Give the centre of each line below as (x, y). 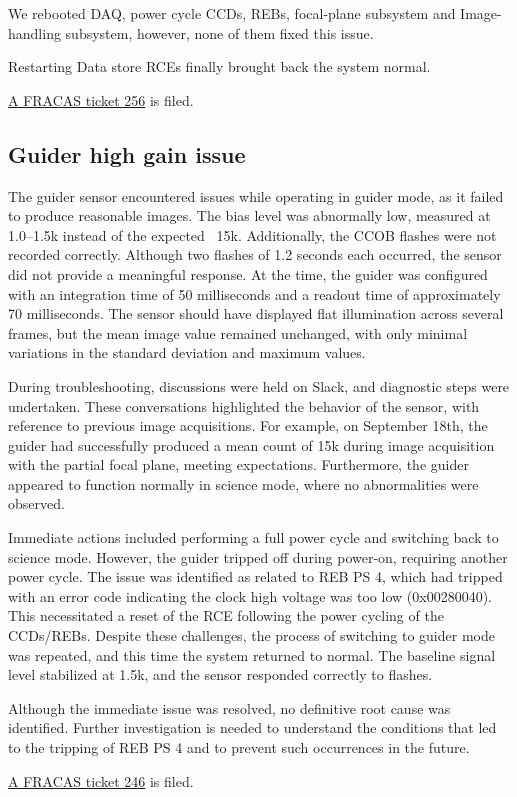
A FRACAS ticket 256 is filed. (101, 99)
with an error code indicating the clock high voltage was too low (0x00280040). (250, 595)
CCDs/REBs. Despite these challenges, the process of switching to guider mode (251, 635)
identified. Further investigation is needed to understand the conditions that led (252, 727)
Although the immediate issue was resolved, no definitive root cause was (229, 707)
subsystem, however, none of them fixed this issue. (219, 32)
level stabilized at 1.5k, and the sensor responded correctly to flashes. (220, 674)
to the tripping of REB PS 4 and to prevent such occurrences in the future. (239, 747)
